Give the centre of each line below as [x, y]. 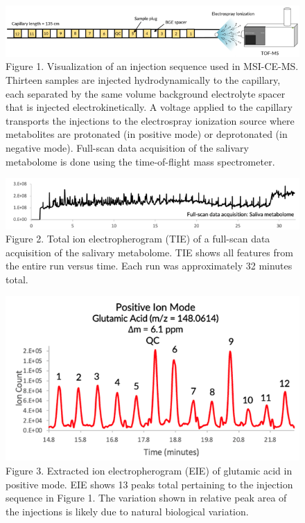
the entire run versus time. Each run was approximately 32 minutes [149, 266]
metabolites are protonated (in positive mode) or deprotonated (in [147, 134]
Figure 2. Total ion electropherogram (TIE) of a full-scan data [138, 239]
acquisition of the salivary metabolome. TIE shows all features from [149, 252]
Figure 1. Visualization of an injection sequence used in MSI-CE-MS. [152, 66]
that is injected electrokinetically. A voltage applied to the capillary [149, 107]
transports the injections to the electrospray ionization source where [150, 120]
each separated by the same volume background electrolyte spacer [146, 93]
